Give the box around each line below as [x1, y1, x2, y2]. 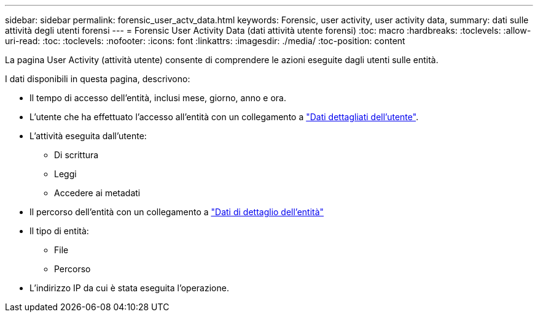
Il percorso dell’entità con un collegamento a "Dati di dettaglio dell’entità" [29, 207, 324, 217]
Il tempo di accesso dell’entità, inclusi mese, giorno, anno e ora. [29, 93, 286, 103]
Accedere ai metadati [54, 188, 141, 198]
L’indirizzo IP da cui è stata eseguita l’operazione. [29, 283, 229, 293]
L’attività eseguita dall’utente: [29, 131, 147, 141]
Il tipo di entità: [29, 226, 89, 236]
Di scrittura [54, 150, 99, 160]
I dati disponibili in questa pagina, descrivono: [5, 74, 190, 84]
